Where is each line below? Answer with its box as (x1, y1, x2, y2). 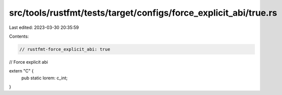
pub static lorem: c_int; (21, 75, 68, 81)
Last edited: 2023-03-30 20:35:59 (9, 24, 79, 30)
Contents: (9, 33, 29, 39)
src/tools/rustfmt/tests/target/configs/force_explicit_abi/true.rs (9, 7, 278, 18)
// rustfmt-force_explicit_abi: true (19, 47, 111, 52)
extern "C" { (9, 68, 34, 74)
